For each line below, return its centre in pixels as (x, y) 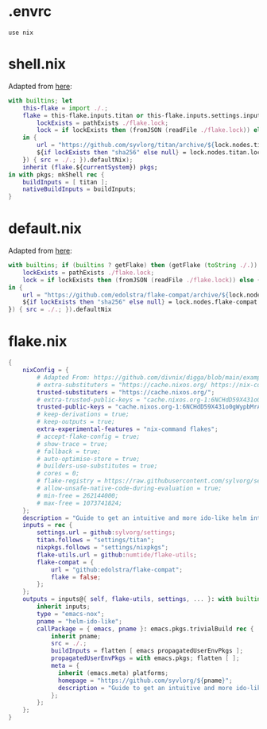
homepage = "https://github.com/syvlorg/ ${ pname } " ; (145, 681)
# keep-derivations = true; (83, 415)
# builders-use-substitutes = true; (97, 466)
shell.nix (37, 64)
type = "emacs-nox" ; (71, 614)
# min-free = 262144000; (78, 495)
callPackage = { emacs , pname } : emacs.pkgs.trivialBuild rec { (145, 629)
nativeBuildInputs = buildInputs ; (79, 189)
